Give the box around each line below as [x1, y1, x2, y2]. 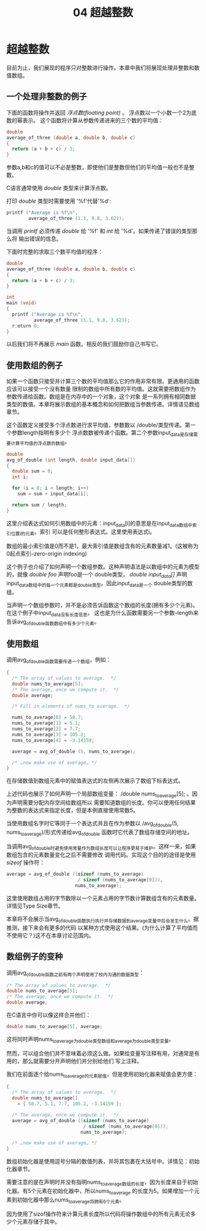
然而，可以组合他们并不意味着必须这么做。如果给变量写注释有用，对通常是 [6, 1049, 194, 1057]
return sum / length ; [12, 501, 67, 508]
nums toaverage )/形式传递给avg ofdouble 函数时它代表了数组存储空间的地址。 [6, 828, 193, 837]
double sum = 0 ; [12, 468, 53, 474]
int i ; [12, 474, 29, 480]
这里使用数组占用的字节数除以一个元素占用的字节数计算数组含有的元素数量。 [6, 895, 200, 902]
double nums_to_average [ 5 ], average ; [6, 1024, 103, 1030]
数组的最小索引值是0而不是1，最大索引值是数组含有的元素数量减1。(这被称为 [6, 542, 199, 550]
